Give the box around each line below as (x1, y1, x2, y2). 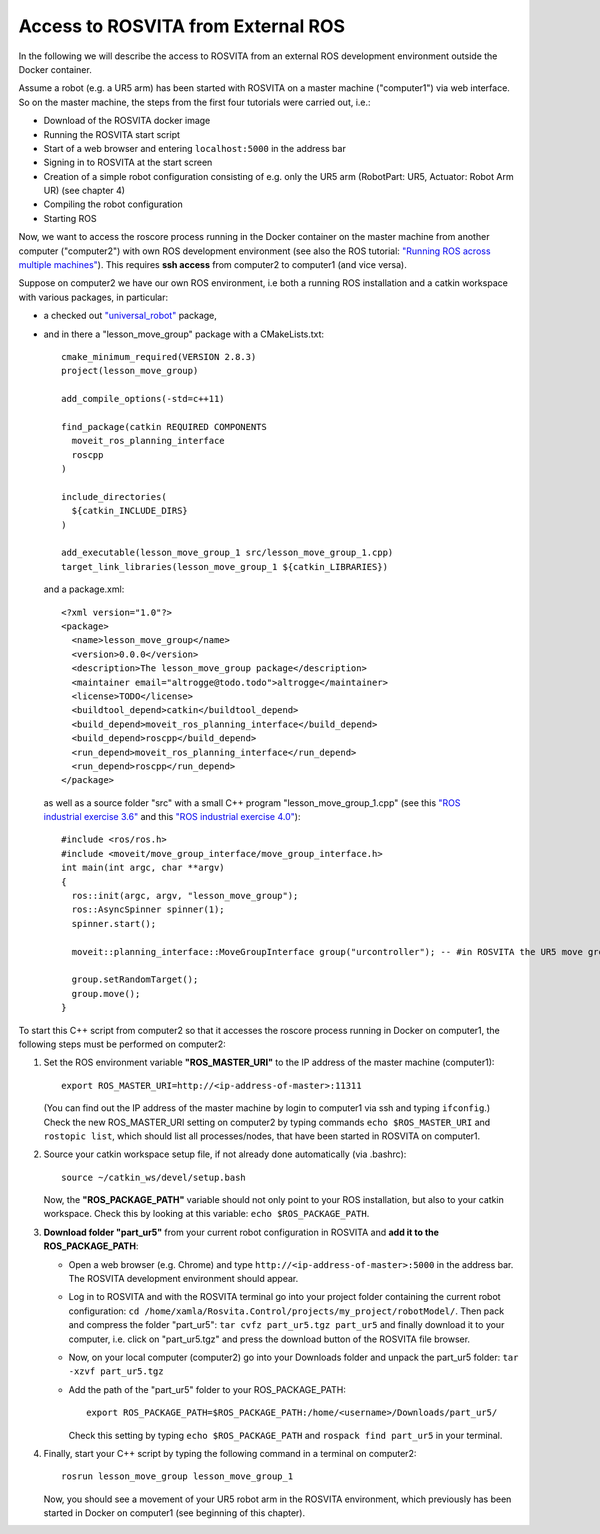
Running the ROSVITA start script (43, 128, 180, 140)
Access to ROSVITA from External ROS (18, 15, 345, 37)
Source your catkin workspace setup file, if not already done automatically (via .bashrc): (43, 1148, 407, 1160)
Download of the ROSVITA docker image (43, 115, 211, 127)
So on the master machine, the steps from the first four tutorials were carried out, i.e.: (18, 96, 371, 108)
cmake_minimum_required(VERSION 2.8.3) (61, 351, 257, 362)
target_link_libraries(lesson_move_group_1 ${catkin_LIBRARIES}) (61, 561, 389, 572)
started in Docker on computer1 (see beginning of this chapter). (43, 1507, 305, 1519)
